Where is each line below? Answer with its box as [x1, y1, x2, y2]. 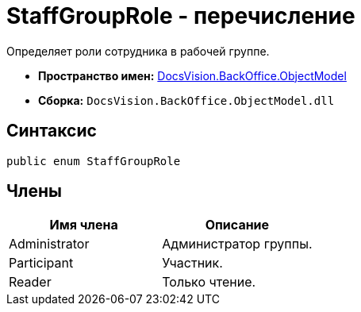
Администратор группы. [162, 236, 313, 252]
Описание [205, 217, 270, 233]
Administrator [9, 236, 90, 252]
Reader [9, 274, 52, 291]
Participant [9, 255, 74, 272]
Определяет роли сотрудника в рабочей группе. [6, 44, 270, 58]
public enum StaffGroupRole [6, 154, 181, 168]
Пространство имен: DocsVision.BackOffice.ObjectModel [38, 68, 347, 83]
